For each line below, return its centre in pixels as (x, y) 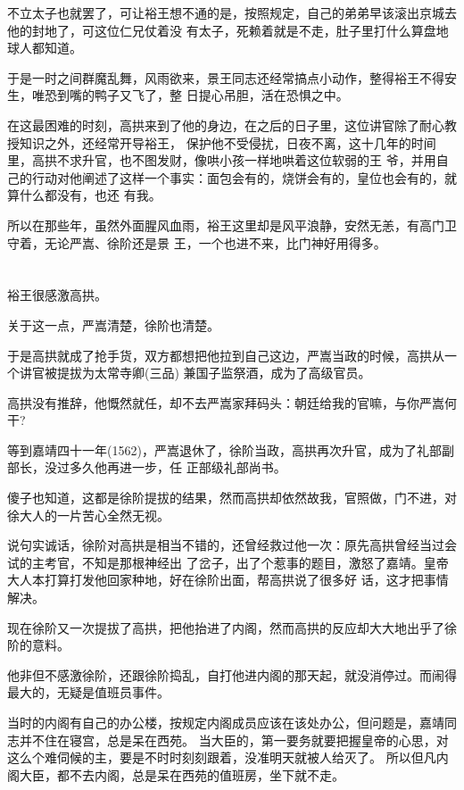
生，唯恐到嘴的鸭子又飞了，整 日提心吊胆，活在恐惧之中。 (178, 95)
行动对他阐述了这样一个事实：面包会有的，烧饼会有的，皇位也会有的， (238, 177)
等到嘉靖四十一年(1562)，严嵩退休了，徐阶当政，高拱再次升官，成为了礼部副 (231, 449)
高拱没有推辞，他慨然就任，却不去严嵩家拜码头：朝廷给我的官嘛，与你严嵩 (226, 402)
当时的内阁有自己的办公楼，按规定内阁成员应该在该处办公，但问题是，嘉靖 (226, 722)
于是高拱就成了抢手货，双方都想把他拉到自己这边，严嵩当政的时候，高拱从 (226, 355)
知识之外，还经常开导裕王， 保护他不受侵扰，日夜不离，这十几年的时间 (228, 142)
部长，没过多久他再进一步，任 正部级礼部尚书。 (147, 467)
